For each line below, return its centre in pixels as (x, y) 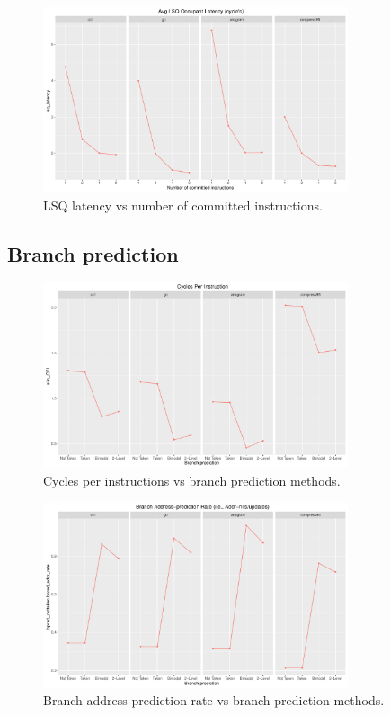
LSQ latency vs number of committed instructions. (183, 205)
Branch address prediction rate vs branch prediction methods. (214, 700)
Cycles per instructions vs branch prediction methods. (192, 481)
